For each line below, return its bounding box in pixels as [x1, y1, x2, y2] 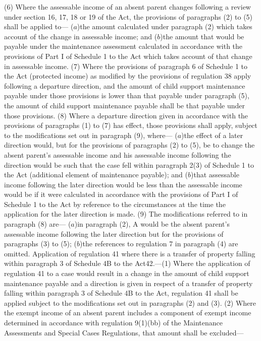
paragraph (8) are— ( [4, 219, 71, 229]
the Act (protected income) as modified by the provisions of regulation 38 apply [4, 71, 251, 81]
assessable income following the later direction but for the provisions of [4, 228, 224, 239]
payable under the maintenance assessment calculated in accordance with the [4, 41, 243, 51]
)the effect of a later [181, 129, 243, 140]
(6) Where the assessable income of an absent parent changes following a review [4, 2, 251, 12]
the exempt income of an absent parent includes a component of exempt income [4, 307, 251, 318]
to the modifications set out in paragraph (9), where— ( [4, 129, 178, 140]
